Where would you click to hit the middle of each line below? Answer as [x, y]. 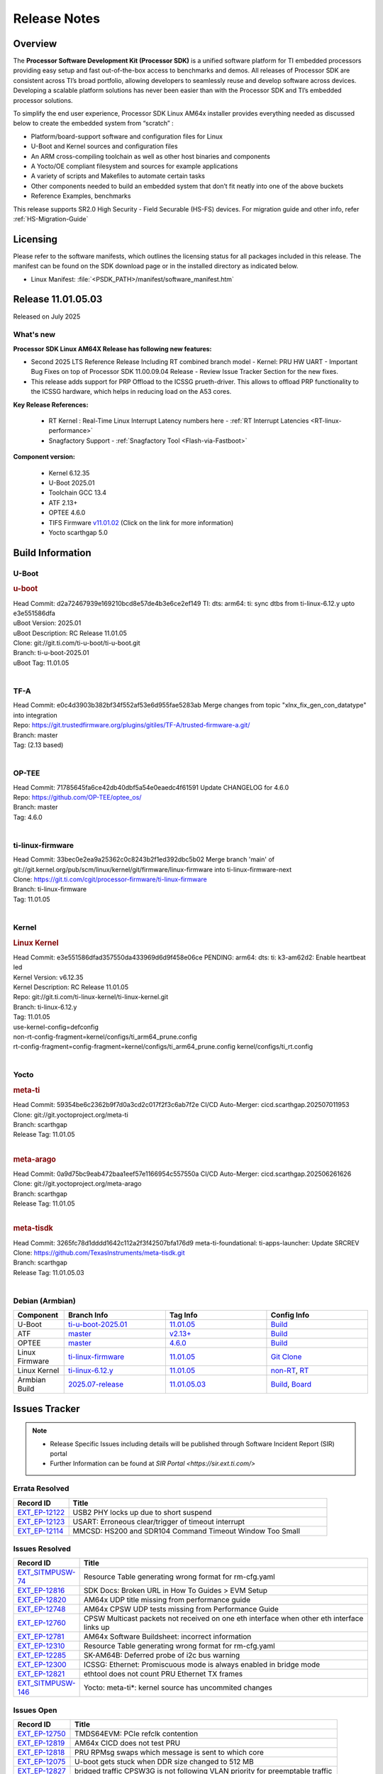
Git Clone [286, 1357]
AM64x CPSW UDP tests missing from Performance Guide [181, 1609]
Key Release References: [51, 404]
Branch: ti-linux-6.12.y [45, 1007]
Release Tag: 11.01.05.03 [49, 1272]
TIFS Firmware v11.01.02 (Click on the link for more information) [141, 522]
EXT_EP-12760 [42, 1623]
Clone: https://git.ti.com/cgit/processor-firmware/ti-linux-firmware [110, 879]
